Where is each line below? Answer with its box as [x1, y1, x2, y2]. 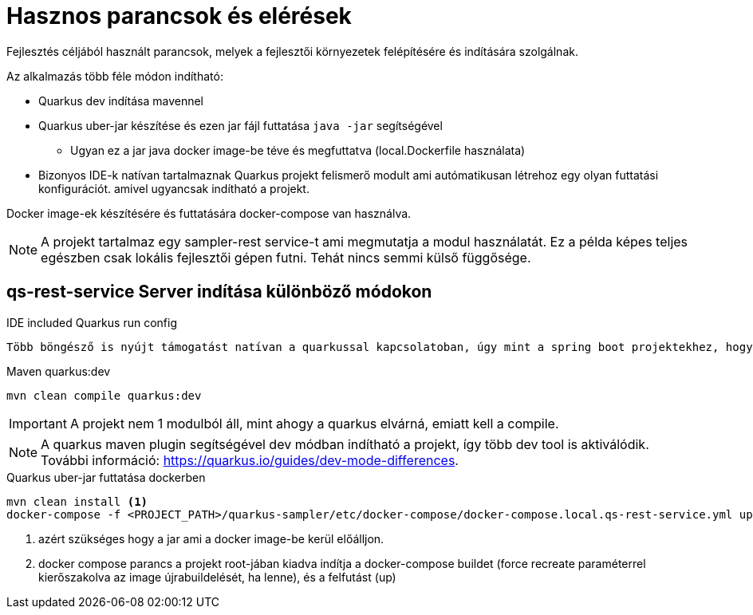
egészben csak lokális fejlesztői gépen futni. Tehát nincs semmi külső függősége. [41, 249, 531, 266]
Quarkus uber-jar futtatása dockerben [6, 470, 206, 484]
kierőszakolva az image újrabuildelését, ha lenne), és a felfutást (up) [38, 570, 396, 584]
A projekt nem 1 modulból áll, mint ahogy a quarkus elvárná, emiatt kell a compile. [69, 415, 559, 432]
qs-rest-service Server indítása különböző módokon [6, 282, 432, 302]
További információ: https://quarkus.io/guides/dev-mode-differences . [41, 451, 459, 468]
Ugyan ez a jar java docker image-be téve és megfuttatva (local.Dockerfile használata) [70, 143, 526, 157]
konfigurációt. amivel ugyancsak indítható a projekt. [38, 181, 309, 195]
